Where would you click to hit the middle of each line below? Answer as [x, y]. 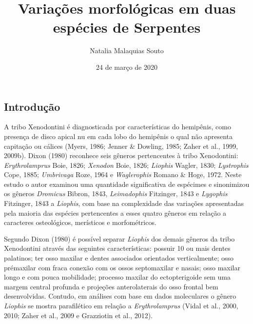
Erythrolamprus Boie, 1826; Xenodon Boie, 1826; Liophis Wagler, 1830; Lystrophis [126, 165]
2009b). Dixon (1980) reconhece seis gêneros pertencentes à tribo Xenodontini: [121, 155]
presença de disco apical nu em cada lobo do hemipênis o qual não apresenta [118, 136]
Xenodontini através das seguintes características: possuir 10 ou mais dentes [117, 248]
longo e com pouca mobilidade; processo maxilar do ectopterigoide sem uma [117, 277]
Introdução [32, 106]
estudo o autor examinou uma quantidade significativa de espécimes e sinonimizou [127, 184]
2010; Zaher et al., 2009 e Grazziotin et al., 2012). [78, 315]
